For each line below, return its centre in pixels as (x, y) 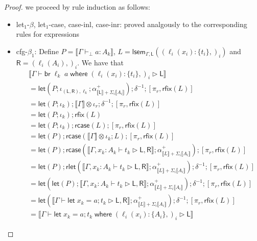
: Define (46, 51)
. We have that (100, 62)
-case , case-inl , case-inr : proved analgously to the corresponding (148, 24)
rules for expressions (48, 34)
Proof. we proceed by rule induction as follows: (77, 7)
